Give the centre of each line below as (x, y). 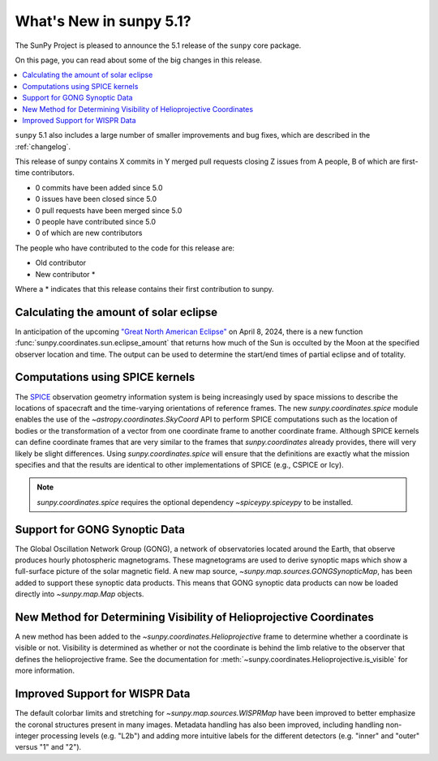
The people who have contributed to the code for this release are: (125, 248)
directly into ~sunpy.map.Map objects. (79, 594)
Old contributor (61, 263)
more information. (45, 671)
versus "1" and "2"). (48, 747)
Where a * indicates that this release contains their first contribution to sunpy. (145, 289)
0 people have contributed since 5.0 (96, 222)
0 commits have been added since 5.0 (99, 187)
